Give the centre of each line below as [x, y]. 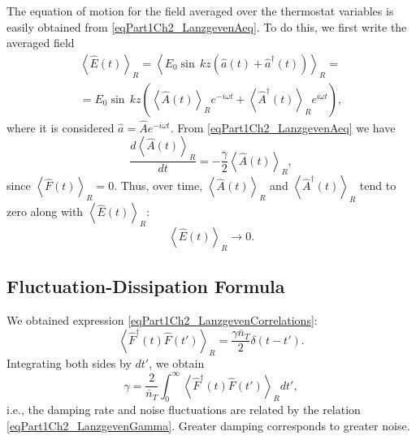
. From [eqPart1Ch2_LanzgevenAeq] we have [283, 127]
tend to [378, 185]
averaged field [41, 43]
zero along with [45, 211]
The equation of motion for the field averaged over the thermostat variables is [200, 11]
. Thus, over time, [158, 185]
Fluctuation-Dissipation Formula [146, 286]
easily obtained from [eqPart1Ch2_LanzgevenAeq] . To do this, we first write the [207, 26]
